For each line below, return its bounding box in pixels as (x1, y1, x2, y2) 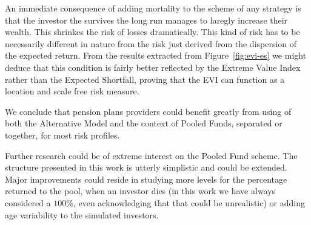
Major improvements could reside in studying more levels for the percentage (5, 172, 287, 185)
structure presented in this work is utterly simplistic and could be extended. (5, 161, 287, 174)
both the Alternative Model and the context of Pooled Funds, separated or (5, 117, 283, 129)
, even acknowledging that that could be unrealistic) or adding (73, 196, 305, 209)
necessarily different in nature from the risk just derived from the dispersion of (5, 37, 297, 50)
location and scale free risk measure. (5, 85, 139, 97)
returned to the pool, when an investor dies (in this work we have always (5, 184, 276, 197)
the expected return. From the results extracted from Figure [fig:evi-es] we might (5, 49, 307, 62)
